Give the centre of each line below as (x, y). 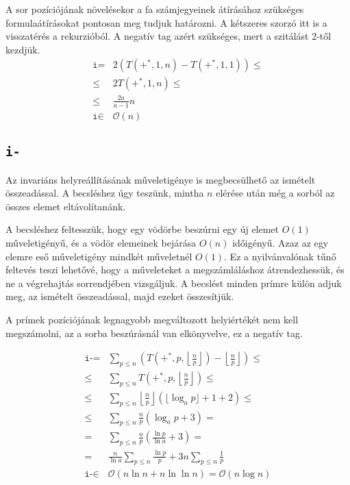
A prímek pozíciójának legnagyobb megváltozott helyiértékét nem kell (152, 319)
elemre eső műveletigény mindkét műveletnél (99, 256)
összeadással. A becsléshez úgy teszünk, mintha (105, 193)
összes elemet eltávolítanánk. (66, 206)
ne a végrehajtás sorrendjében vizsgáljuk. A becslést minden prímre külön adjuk (174, 283)
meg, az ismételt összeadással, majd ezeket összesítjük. (120, 296)
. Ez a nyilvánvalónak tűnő (280, 256)
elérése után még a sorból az (275, 193)
